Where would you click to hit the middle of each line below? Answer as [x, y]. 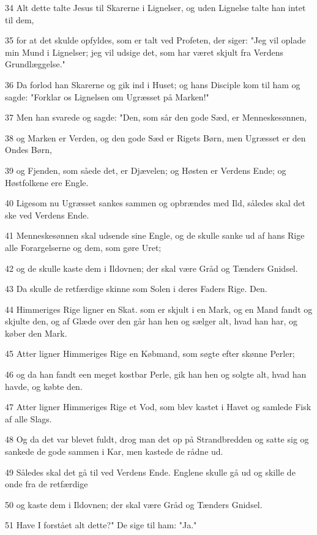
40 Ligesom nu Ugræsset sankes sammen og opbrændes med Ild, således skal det [155, 203]
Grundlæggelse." [35, 64]
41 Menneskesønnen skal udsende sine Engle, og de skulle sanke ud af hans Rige [155, 235]
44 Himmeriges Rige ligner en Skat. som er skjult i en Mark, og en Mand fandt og [159, 309]
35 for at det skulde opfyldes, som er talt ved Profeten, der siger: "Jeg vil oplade [155, 40]
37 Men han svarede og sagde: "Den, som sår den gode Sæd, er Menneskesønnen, [156, 117]
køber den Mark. [36, 333]
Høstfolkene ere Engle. [47, 182]
